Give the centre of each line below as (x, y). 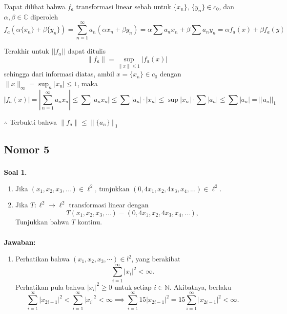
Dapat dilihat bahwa (35, 6)
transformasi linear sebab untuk (124, 6)
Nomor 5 (27, 149)
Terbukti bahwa (33, 121)
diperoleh (44, 16)
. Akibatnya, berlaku (200, 286)
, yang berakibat (156, 259)
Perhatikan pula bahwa (50, 286)
